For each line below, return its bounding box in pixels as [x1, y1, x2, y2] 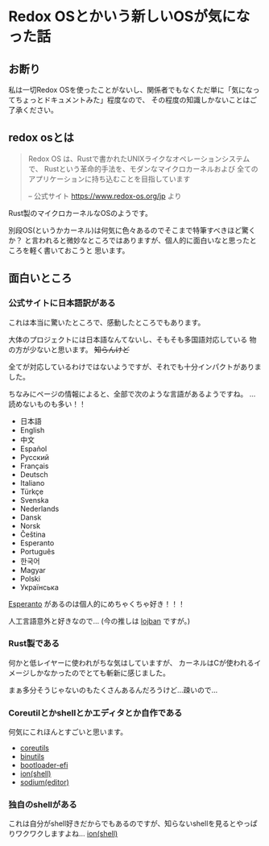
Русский [19, 452, 50, 462]
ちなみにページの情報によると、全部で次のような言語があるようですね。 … [8, 388, 256, 399]
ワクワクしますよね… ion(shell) [14, 829, 118, 839]
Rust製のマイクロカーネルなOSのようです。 [8, 208, 153, 218]
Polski [19, 574, 40, 583]
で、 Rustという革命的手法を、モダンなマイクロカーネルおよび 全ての [27, 164, 259, 173]
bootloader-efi [19, 761, 68, 770]
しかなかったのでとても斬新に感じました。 [29, 668, 171, 678]
